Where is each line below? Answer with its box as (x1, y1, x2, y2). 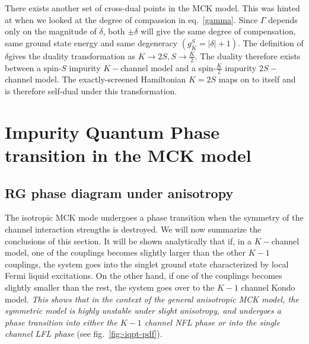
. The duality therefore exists (195, 49, 301, 62)
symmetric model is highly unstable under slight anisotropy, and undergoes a (5, 304, 281, 317)
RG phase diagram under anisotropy (5, 183, 234, 202)
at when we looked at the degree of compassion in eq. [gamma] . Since (5, 13, 258, 26)
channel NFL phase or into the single (144, 316, 280, 328)
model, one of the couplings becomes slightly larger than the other (5, 246, 246, 259)
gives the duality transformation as (8, 49, 136, 62)
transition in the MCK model (5, 143, 251, 167)
